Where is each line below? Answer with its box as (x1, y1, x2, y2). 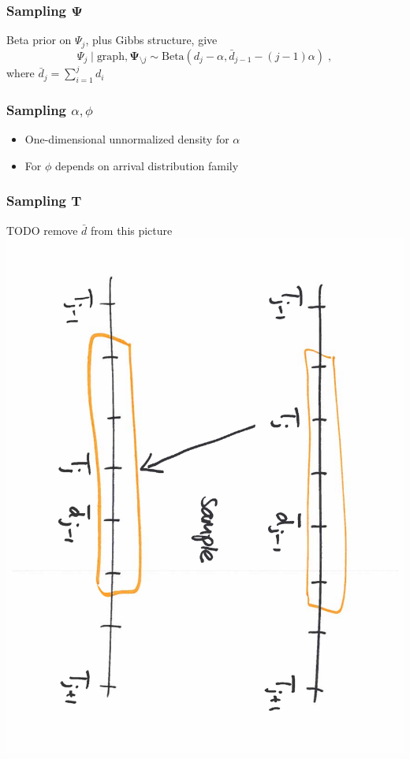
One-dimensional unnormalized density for (24, 131, 229, 147)
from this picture (91, 221, 173, 238)
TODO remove (6, 221, 78, 238)
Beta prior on (6, 32, 72, 48)
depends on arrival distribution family (54, 157, 239, 173)
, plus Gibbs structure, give (85, 32, 218, 48)
